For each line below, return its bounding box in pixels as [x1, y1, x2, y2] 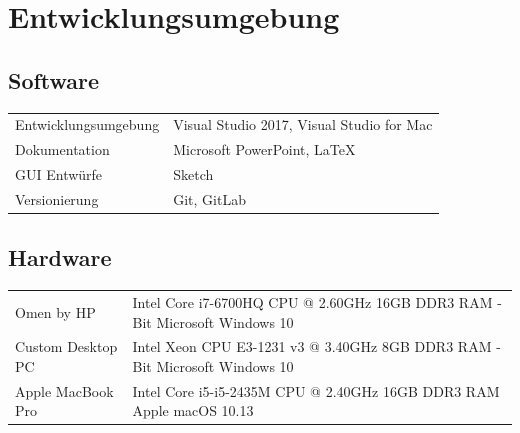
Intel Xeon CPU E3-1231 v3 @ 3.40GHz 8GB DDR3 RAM [132, 336, 492, 357]
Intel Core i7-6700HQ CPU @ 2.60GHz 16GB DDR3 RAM [132, 291, 493, 312]
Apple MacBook [15, 380, 114, 401]
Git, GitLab [173, 188, 246, 209]
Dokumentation [15, 139, 110, 160]
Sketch [173, 164, 214, 185]
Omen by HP [15, 301, 96, 322]
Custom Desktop [15, 336, 118, 357]
